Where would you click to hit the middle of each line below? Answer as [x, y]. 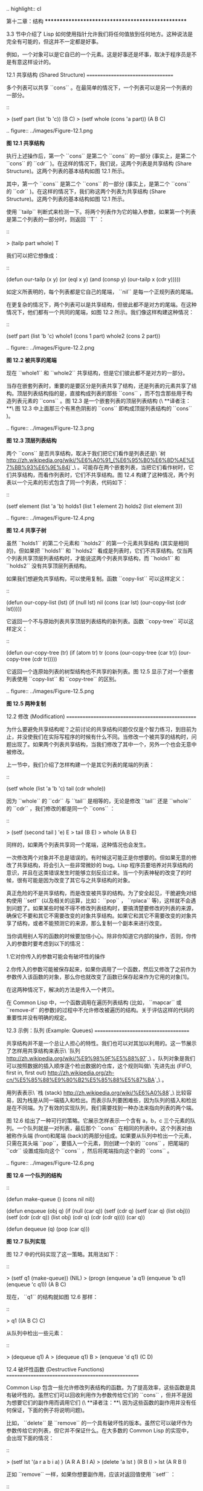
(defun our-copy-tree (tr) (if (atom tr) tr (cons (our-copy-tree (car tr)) [92, 653]
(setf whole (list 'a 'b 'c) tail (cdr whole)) [56, 788]
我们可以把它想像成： [33, 255]
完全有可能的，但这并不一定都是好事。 [54, 41]
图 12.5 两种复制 [26, 704]
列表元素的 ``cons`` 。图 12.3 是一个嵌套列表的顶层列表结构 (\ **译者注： [101, 401]
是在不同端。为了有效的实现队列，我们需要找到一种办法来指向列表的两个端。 [101, 1108]
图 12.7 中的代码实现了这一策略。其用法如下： [63, 1254]
